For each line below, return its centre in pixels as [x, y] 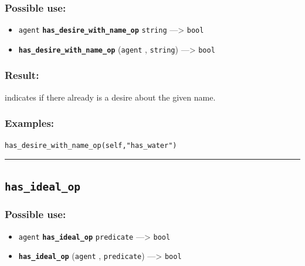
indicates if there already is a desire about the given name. [110, 97]
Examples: [30, 123]
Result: [22, 75]
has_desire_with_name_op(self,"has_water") [91, 145]
